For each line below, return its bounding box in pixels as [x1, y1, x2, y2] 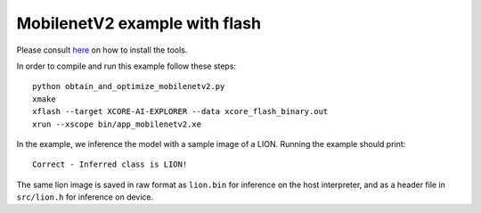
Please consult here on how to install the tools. [16, 45, 188, 55]
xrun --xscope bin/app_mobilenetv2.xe [32, 119, 202, 129]
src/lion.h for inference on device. [16, 192, 154, 202]
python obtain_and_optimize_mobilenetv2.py [32, 81, 225, 92]
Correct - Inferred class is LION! [32, 160, 188, 169]
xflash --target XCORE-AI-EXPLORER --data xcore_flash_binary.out [32, 107, 329, 117]
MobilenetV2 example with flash [16, 13, 262, 33]
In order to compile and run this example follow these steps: [16, 61, 236, 71]
